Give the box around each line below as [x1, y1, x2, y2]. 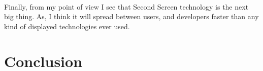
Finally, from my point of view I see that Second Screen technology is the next [4, 1, 249, 12]
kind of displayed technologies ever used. [4, 21, 130, 31]
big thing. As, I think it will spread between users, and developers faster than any [4, 11, 259, 22]
